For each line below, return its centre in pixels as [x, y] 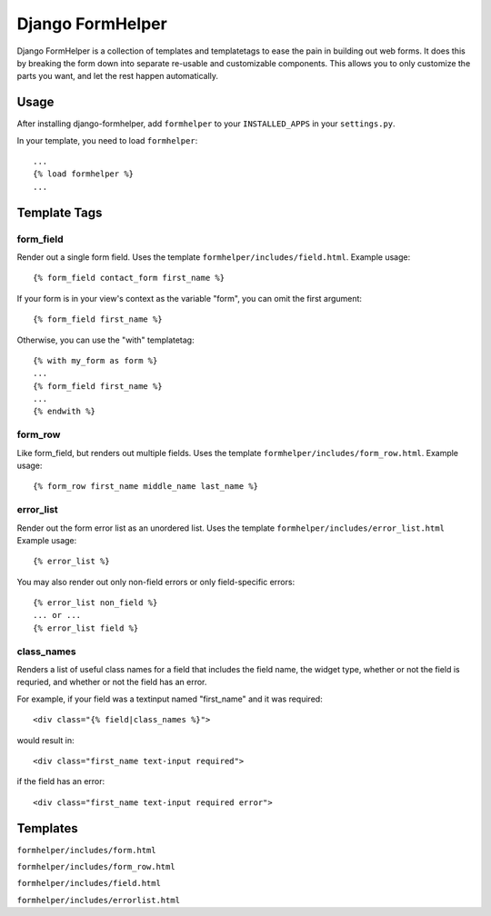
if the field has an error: [61, 782]
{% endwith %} [64, 412]
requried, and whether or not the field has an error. [112, 682]
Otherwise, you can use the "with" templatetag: [105, 340]
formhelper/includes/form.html [86, 850]
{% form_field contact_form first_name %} [129, 278]
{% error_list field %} [86, 628]
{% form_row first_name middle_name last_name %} [146, 487]
